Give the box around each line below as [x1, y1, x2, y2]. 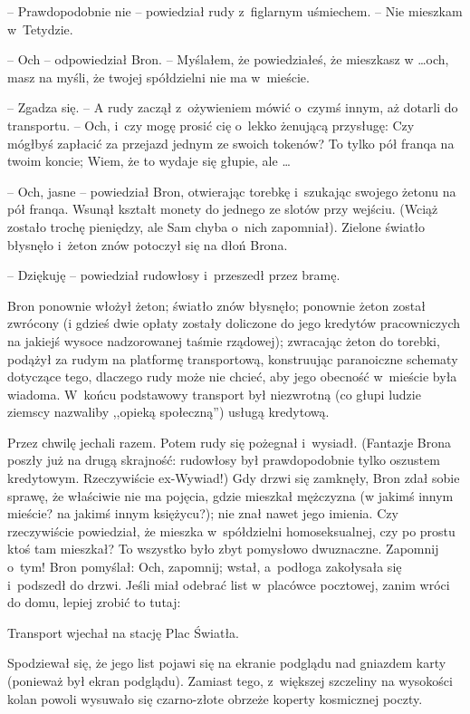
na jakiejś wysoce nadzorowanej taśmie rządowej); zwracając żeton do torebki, [7, 331, 440, 350]
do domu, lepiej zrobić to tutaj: [7, 593, 181, 612]
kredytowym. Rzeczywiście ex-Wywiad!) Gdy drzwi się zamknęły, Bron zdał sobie [7, 468, 460, 487]
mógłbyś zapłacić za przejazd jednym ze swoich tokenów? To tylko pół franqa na [7, 133, 455, 152]
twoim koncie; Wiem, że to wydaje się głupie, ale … [7, 151, 291, 170]
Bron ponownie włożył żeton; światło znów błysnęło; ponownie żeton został [7, 295, 426, 314]
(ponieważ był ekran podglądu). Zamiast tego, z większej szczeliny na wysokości [7, 671, 453, 690]
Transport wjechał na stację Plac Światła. [7, 622, 240, 642]
